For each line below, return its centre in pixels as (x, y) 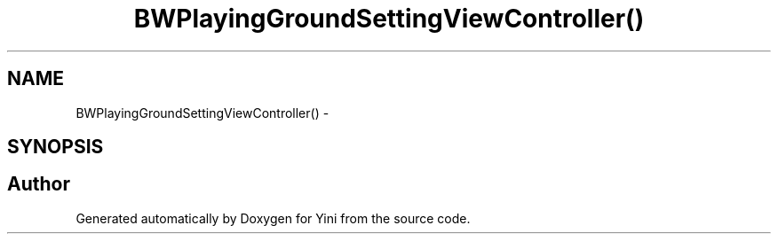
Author (39, 184)
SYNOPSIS (56, 147)
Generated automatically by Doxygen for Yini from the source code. (273, 218)
